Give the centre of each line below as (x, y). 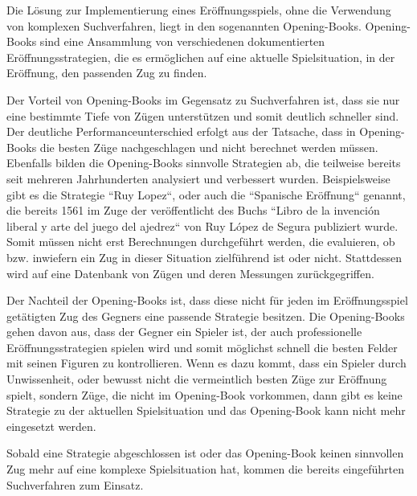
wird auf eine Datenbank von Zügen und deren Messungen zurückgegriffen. (190, 273)
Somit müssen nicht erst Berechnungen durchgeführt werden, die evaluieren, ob (201, 242)
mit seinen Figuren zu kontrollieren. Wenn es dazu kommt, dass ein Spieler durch (206, 363)
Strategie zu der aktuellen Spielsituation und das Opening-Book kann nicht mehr (206, 410)
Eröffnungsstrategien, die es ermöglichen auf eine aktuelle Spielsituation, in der (201, 57)
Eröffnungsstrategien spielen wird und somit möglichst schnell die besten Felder (202, 347)
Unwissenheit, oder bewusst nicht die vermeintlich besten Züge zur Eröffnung (197, 379)
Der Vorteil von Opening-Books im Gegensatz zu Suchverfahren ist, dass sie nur (203, 99)
